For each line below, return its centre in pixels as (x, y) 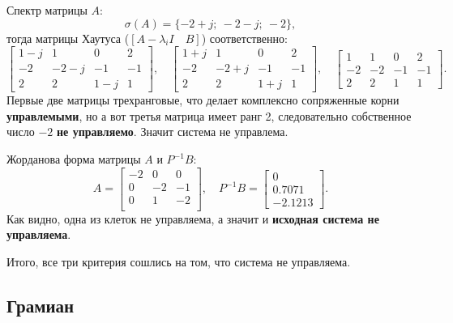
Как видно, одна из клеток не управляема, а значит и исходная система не (193, 218)
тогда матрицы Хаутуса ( (68, 38)
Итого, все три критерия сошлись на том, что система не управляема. (179, 261)
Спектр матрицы (47, 10)
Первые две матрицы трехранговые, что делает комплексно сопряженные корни (203, 100)
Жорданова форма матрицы (74, 159)
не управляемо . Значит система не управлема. (172, 132)
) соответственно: (244, 38)
